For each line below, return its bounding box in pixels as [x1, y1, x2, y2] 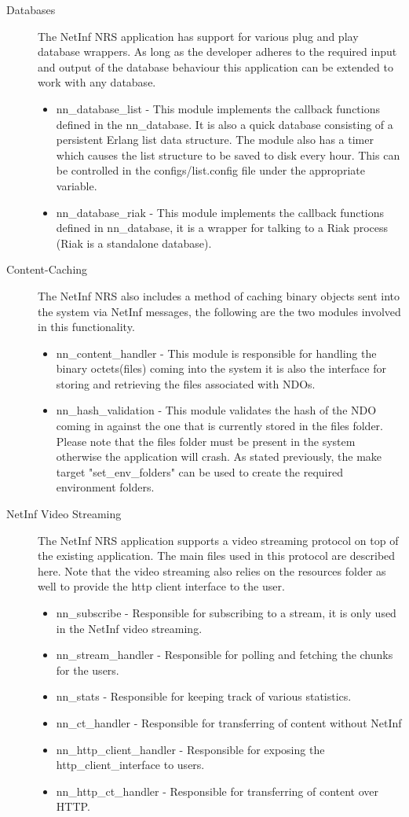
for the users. [56, 661, 119, 678]
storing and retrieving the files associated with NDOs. [56, 375, 316, 392]
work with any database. [38, 74, 156, 90]
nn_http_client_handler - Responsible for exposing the [56, 741, 325, 757]
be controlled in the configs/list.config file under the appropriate [56, 162, 365, 178]
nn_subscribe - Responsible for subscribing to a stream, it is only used [56, 605, 396, 620]
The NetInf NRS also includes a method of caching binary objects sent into [38, 287, 400, 304]
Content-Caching [6, 261, 88, 278]
